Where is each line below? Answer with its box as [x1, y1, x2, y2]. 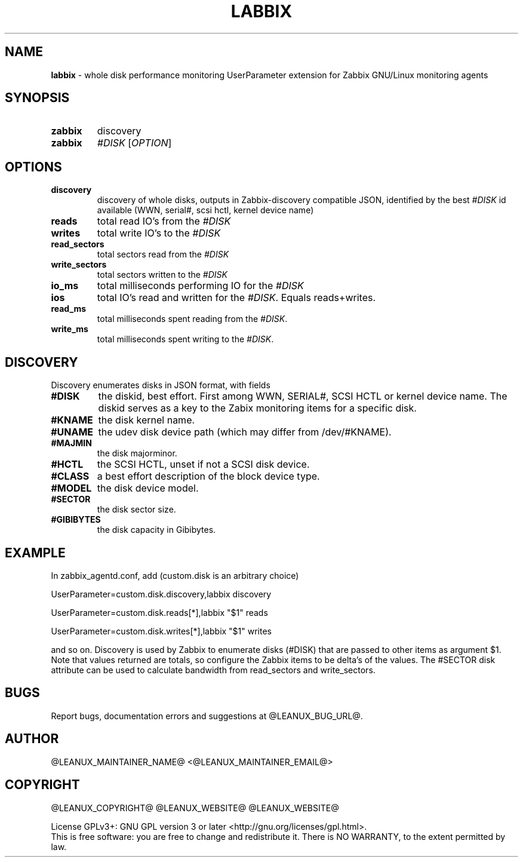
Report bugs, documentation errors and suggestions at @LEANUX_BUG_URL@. [51, 710, 363, 721]
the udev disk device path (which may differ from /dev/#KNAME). [98, 426, 392, 438]
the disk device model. [97, 482, 199, 495]
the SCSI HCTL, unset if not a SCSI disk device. [97, 458, 310, 471]
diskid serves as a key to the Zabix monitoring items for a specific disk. [98, 402, 417, 415]
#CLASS [51, 470, 90, 483]
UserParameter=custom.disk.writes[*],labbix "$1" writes [51, 625, 272, 636]
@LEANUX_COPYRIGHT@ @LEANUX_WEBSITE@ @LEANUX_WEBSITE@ [51, 802, 339, 813]
